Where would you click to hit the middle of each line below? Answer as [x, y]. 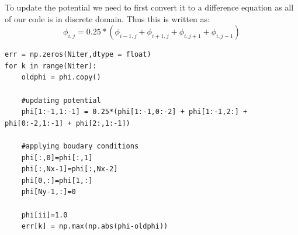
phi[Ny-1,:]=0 [48, 192]
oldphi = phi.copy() [61, 77]
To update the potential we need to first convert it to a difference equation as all [149, 7]
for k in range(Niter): [51, 66]
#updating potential [61, 100]
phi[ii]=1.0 [44, 215]
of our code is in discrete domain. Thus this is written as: [107, 18]
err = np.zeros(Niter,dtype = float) [78, 55]
